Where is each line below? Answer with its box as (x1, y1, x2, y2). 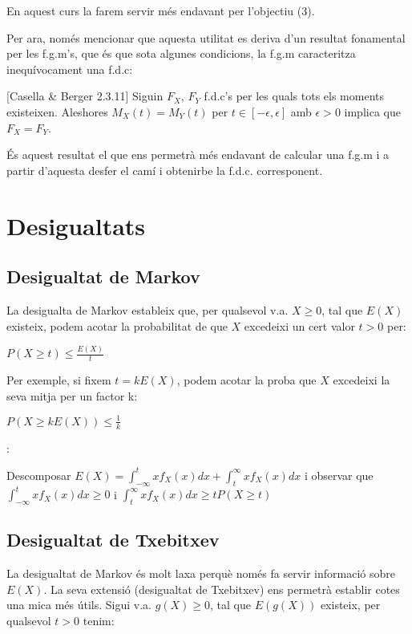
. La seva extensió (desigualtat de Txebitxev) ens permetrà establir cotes (43, 580, 400, 597)
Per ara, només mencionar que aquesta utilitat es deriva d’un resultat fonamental (6, 29, 406, 46)
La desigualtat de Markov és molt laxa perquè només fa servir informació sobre (6, 565, 395, 582)
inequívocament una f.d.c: (6, 60, 133, 77)
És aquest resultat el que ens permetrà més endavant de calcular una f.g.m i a (6, 146, 390, 163)
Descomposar (6, 466, 71, 483)
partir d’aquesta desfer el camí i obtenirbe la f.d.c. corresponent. (6, 161, 323, 178)
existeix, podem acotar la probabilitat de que (6, 317, 228, 334)
